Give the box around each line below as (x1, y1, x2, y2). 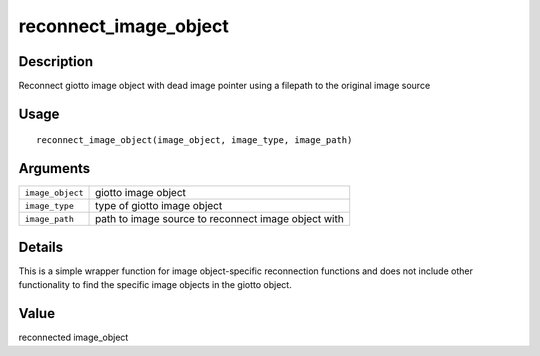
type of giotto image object (95, 199, 223, 213)
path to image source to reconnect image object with (95, 212, 344, 226)
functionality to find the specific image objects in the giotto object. (18, 279, 292, 291)
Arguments (18, 160, 91, 177)
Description (18, 53, 94, 70)
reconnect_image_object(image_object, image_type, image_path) (36, 135, 353, 146)
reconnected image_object (18, 331, 129, 344)
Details (18, 238, 64, 255)
